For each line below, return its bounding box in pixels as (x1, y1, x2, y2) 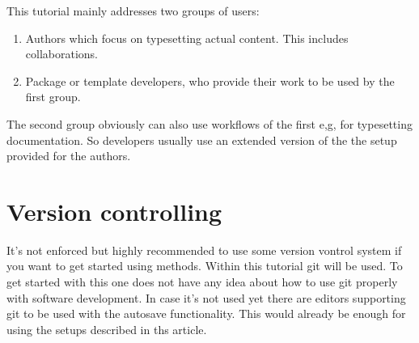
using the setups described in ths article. (6, 320, 207, 337)
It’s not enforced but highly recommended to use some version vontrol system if (6, 241, 402, 258)
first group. (25, 88, 81, 105)
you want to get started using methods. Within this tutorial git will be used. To (6, 257, 403, 274)
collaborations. (25, 45, 98, 62)
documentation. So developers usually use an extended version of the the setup (6, 131, 397, 148)
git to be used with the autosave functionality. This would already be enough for (6, 305, 406, 322)
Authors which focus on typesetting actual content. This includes (25, 29, 349, 46)
